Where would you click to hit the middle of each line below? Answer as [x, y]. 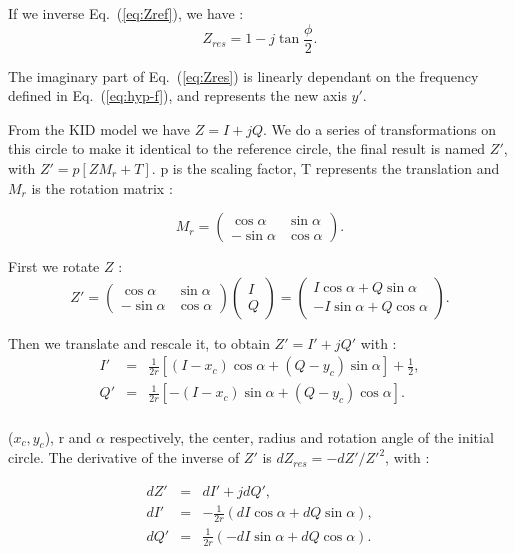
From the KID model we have [99, 128]
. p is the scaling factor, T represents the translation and [325, 168]
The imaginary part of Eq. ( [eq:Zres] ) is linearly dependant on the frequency [243, 75]
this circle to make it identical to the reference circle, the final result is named [247, 148]
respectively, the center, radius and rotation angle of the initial [301, 436]
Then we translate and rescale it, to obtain [139, 342]
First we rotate [54, 266]
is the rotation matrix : [102, 187]
